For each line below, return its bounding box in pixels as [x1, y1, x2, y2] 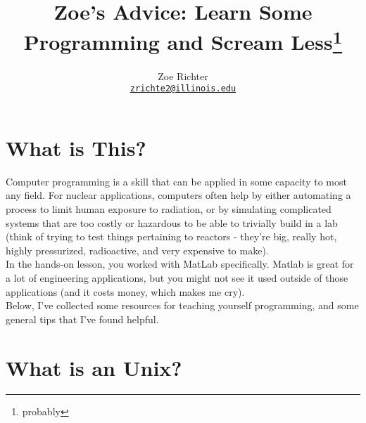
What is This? [6, 133, 146, 162]
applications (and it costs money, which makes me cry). [6, 284, 245, 299]
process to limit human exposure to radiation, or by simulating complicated [6, 202, 332, 216]
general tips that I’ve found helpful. [6, 311, 159, 326]
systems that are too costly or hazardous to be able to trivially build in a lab [6, 215, 338, 230]
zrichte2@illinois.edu [130, 84, 236, 94]
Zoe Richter [158, 68, 208, 83]
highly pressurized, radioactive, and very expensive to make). [6, 242, 269, 257]
